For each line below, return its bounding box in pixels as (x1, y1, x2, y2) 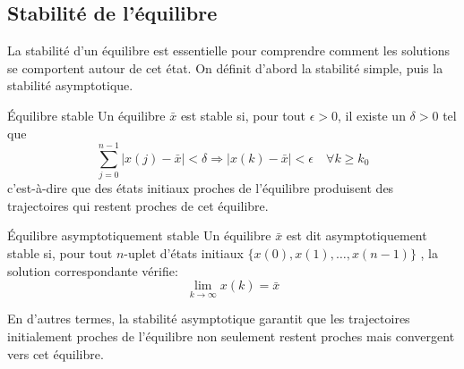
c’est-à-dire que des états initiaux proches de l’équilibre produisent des (7, 179, 394, 197)
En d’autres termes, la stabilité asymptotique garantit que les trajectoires (7, 309, 410, 328)
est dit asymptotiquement (286, 226, 427, 245)
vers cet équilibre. (7, 344, 104, 363)
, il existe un (338, 105, 406, 124)
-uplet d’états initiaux (124, 244, 244, 263)
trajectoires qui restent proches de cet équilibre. (7, 196, 269, 214)
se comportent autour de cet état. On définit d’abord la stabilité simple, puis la (7, 58, 443, 77)
